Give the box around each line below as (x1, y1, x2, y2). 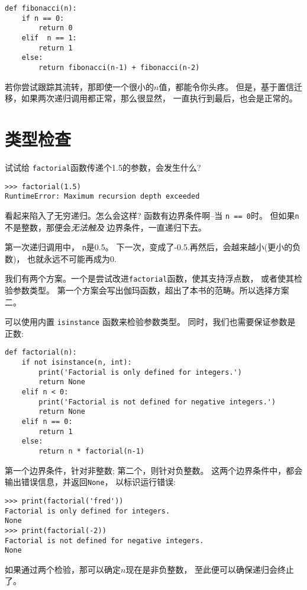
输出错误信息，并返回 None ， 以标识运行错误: (5, 476, 176, 488)
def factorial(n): (5, 348, 77, 357)
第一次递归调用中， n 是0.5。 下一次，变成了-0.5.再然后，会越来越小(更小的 (5, 241, 293, 253)
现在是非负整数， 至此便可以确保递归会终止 (125, 563, 295, 575)
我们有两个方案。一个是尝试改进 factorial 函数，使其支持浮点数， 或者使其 (5, 272, 295, 285)
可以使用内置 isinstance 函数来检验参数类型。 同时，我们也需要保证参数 (5, 315, 287, 328)
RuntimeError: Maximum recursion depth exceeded (5, 192, 200, 201)
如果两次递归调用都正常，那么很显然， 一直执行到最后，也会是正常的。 (21, 92, 298, 104)
